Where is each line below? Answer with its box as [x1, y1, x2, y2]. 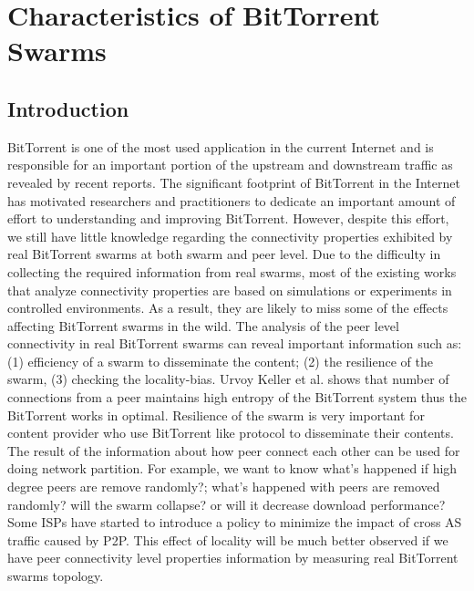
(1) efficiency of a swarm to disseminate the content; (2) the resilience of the [7, 351, 433, 370]
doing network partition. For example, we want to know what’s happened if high [7, 459, 458, 478]
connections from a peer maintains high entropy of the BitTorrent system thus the [7, 388, 467, 407]
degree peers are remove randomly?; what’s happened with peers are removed [7, 477, 440, 496]
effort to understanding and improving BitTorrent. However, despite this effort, [7, 209, 449, 228]
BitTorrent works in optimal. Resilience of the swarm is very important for [7, 405, 425, 424]
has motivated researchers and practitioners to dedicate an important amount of [7, 191, 456, 210]
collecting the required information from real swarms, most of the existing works [7, 262, 457, 281]
